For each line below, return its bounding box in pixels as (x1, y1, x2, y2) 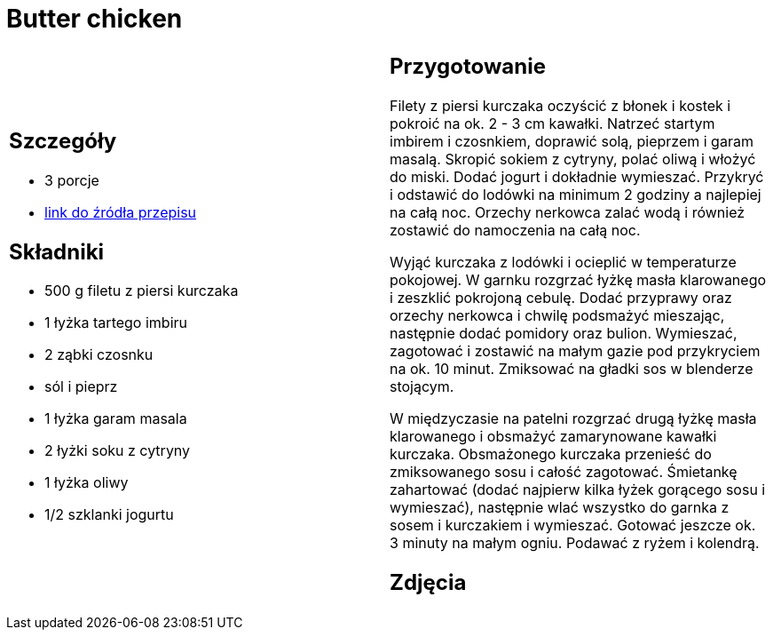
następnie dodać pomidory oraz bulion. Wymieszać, (390, 323, 738, 342)
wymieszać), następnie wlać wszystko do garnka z (390, 498, 730, 516)
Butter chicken (6, 4, 183, 34)
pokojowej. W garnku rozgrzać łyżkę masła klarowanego (390, 270, 767, 289)
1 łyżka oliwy (44, 474, 129, 492)
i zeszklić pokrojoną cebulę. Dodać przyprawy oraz (390, 288, 732, 307)
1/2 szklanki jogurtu (44, 506, 174, 524)
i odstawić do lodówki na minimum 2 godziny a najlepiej (390, 185, 761, 203)
